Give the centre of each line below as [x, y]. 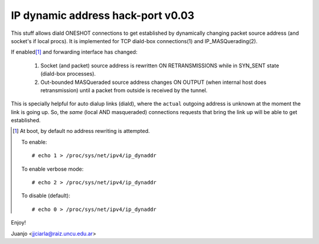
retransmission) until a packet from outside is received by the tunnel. [124, 90]
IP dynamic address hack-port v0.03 [103, 15]
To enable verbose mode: [53, 169]
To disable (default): [46, 196]
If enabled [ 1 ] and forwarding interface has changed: [74, 52]
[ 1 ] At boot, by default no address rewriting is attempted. [81, 131]
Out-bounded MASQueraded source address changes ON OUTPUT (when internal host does [154, 82]
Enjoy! [19, 223]
